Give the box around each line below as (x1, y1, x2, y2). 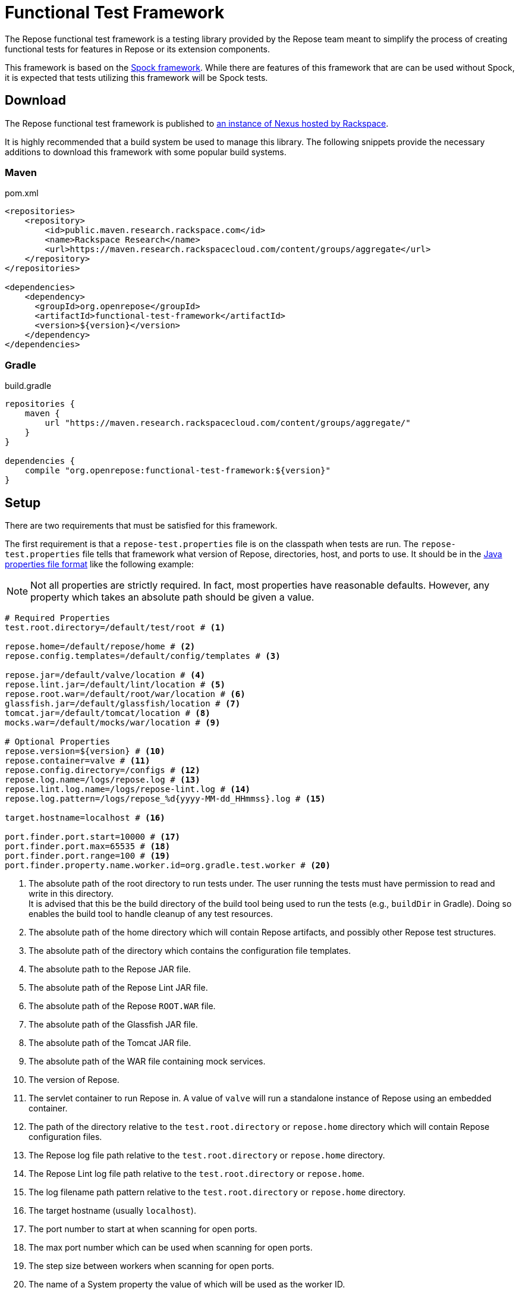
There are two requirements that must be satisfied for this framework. (5, 520, 278, 530)
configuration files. (29, 1131, 102, 1142)
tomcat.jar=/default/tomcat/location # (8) (5, 708, 210, 718)
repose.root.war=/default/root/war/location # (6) (5, 689, 246, 699)
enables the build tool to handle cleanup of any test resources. (29, 908, 273, 919)
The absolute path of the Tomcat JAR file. (29, 1037, 191, 1048)
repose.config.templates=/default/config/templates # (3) (5, 651, 281, 661)
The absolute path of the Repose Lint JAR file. (29, 982, 208, 993)
